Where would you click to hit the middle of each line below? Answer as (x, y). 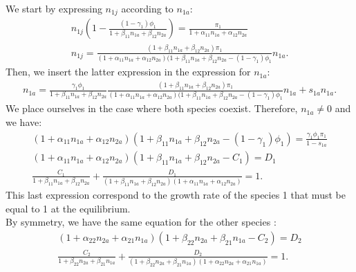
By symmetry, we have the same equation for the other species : (141, 222)
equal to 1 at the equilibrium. (68, 208)
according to (147, 8)
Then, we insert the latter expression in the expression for (128, 72)
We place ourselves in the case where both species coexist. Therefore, (152, 108)
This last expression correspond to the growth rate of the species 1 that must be (176, 195)
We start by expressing (54, 8)
